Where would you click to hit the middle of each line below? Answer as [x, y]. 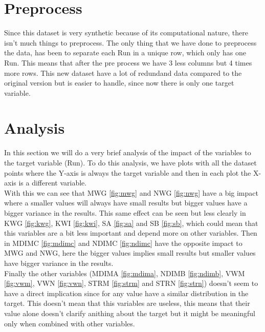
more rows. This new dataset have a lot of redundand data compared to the [123, 72]
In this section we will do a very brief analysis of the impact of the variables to [128, 152]
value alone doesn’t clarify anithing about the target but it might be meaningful [130, 313]
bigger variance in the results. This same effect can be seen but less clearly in [125, 212]
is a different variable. [53, 183]
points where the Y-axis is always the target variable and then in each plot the [128, 172]
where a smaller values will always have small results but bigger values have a [126, 203]
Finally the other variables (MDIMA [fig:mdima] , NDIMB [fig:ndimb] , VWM [125, 273]
